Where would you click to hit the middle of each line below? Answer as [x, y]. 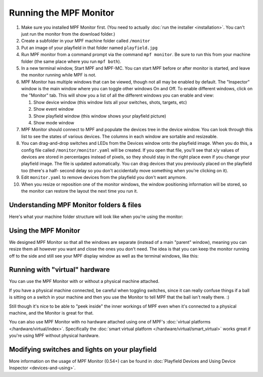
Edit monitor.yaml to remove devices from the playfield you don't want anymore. [104, 178]
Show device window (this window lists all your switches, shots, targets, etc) [110, 102]
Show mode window [54, 123]
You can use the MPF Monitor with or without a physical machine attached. [84, 281]
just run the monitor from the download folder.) [68, 34]
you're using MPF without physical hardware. [54, 336]
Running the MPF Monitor [62, 13]
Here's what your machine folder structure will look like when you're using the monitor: [96, 217]
